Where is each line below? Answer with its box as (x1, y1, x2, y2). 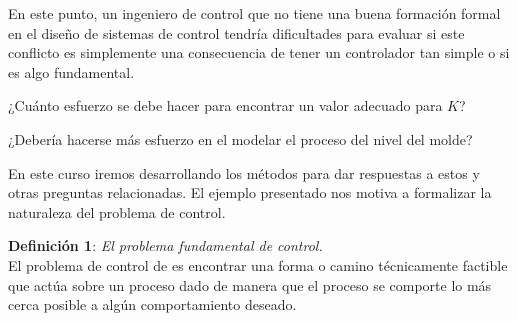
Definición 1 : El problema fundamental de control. (8, 235, 323, 256)
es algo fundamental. (8, 61, 135, 82)
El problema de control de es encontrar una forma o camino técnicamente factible (8, 254, 508, 275)
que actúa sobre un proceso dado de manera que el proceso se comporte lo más (8, 274, 492, 295)
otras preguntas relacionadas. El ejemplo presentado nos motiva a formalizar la (8, 182, 492, 203)
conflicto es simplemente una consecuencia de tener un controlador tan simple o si (8, 42, 510, 63)
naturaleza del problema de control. (8, 201, 226, 222)
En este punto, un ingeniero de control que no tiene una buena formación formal (8, 3, 501, 23)
